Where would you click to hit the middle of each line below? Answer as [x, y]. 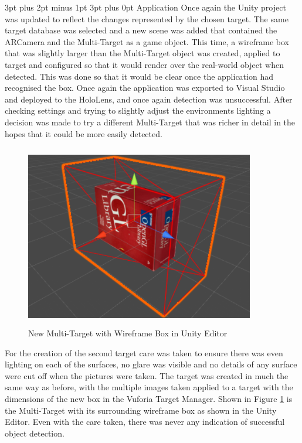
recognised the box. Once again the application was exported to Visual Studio [145, 88]
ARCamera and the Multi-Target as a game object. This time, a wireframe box [147, 41]
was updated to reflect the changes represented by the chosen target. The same [147, 18]
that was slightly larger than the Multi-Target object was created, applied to [142, 53]
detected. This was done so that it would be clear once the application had [139, 76]
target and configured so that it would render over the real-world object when [144, 64]
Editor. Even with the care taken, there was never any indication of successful [145, 422]
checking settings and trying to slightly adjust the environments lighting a [138, 110]
